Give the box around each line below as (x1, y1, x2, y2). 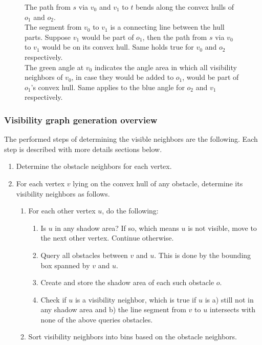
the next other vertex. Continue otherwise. (40, 232, 174, 243)
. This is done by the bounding (154, 249, 251, 260)
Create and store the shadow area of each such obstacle (40, 277, 214, 288)
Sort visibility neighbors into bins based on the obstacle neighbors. (28, 331, 237, 342)
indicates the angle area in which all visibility (94, 61, 237, 72)
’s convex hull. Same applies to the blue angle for (31, 81, 185, 92)
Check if (40, 294, 67, 305)
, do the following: (102, 205, 159, 216)
